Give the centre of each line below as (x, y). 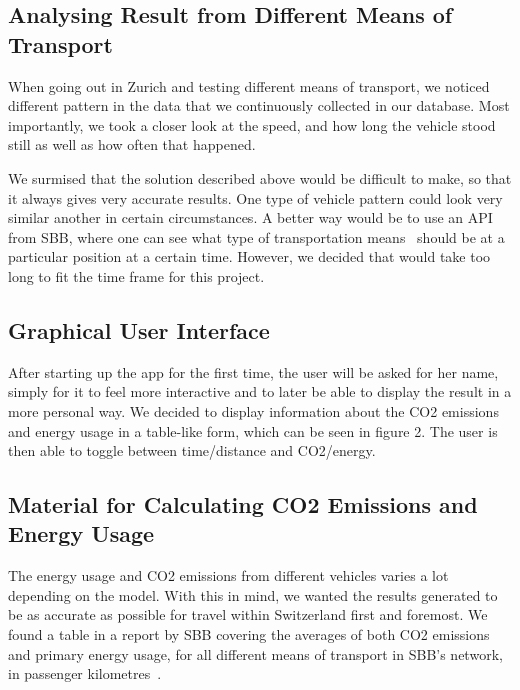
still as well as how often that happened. (132, 144)
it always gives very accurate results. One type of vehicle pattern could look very (255, 197)
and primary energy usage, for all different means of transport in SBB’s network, (255, 653)
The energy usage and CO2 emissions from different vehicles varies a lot (228, 575)
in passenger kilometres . (85, 673)
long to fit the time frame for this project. (136, 275)
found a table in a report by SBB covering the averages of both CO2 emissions (249, 634)
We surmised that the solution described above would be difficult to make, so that (260, 177)
